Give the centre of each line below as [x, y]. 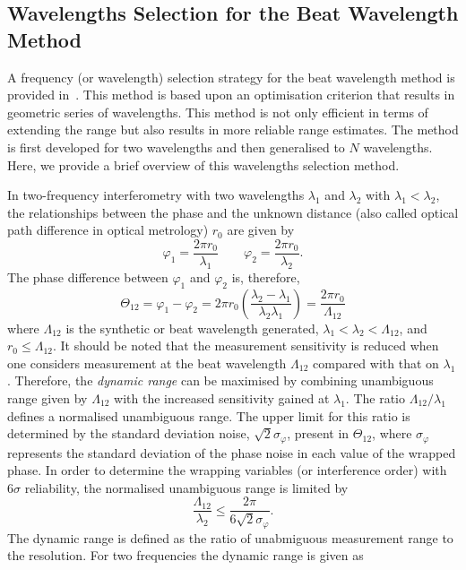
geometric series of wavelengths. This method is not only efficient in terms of [218, 112]
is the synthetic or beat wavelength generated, [192, 328]
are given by [261, 230]
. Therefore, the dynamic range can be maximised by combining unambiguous [220, 380]
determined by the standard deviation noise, [129, 433]
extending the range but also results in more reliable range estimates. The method [233, 130]
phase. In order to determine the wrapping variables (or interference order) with [227, 470]
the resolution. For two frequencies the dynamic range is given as [186, 555]
